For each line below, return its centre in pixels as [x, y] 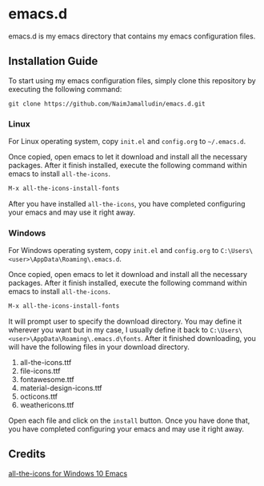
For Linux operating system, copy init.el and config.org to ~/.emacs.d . [127, 142]
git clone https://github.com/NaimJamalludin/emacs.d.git [107, 104]
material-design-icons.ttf [61, 388]
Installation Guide [53, 61]
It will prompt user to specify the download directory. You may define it [125, 322]
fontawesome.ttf [47, 380]
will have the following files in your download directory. [99, 347]
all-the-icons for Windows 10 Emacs [68, 473]
